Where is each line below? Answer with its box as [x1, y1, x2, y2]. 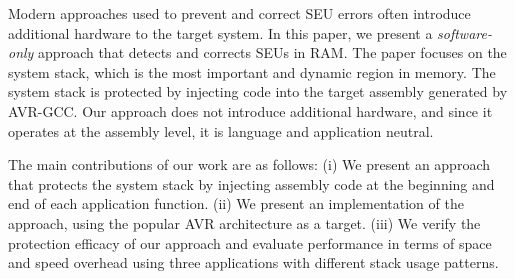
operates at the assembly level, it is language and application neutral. [8, 120, 434, 141]
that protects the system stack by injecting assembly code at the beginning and [8, 173, 495, 194]
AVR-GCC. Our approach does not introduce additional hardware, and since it [8, 100, 493, 121]
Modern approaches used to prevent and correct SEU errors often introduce [8, 3, 471, 23]
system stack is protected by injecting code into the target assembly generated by [8, 81, 508, 102]
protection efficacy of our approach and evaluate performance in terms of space [8, 232, 492, 253]
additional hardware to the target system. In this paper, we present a [8, 22, 433, 43]
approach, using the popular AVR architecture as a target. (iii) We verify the [8, 212, 481, 233]
